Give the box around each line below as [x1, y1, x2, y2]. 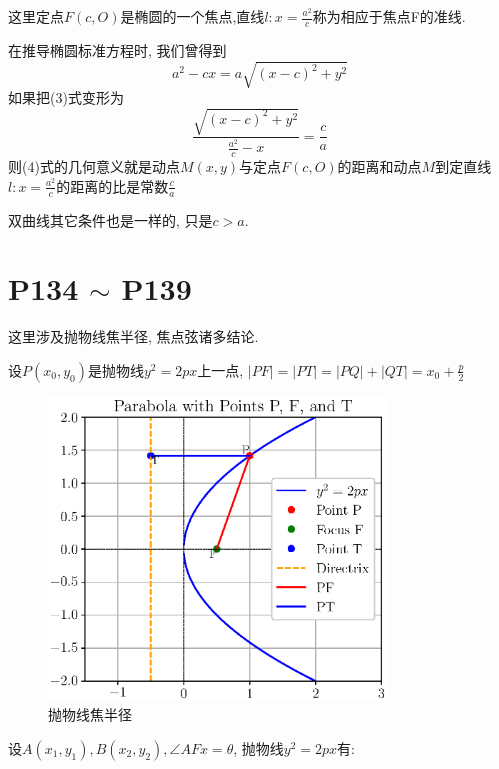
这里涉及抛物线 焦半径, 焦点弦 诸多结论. [8, 326, 259, 347]
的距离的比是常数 [56, 175, 169, 196]
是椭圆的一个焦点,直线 [120, 6, 265, 26]
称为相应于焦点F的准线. [312, 6, 466, 26]
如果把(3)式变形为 [8, 86, 124, 107]
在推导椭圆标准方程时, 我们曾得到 [8, 39, 227, 60]
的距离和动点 [337, 156, 422, 177]
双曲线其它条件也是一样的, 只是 [8, 209, 213, 230]
